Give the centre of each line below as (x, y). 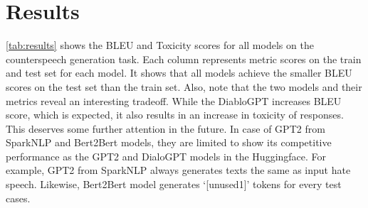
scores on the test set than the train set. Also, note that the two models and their (184, 86)
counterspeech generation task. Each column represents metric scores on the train (184, 59)
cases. (18, 198)
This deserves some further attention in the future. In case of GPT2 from (165, 128)
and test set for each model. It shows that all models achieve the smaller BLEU (179, 73)
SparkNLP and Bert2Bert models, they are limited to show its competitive (169, 142)
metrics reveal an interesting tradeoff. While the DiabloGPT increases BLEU (174, 100)
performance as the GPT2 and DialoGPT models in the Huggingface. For (166, 156)
